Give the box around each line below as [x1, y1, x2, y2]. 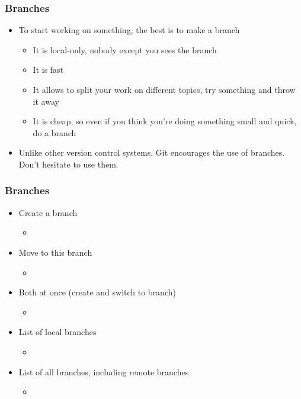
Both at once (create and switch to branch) [18, 286, 176, 298]
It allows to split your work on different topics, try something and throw [33, 83, 296, 95]
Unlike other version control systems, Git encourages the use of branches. [18, 146, 285, 159]
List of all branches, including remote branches [18, 365, 189, 378]
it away [33, 95, 59, 107]
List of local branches [18, 326, 97, 338]
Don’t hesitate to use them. [18, 157, 119, 170]
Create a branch [18, 206, 78, 218]
